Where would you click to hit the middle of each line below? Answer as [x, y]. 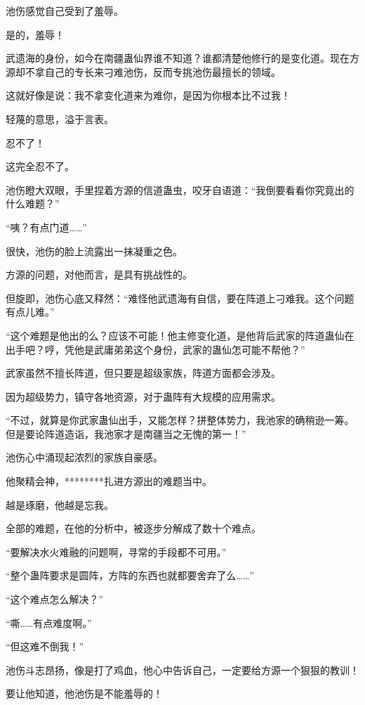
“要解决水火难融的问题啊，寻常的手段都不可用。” [116, 551]
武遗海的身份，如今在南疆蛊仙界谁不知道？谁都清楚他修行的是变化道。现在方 [182, 58]
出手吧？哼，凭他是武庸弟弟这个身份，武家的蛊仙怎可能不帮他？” [155, 349]
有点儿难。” [30, 312]
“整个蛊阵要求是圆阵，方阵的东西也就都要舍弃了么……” [130, 575]
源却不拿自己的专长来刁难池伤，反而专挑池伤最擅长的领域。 [143, 71]
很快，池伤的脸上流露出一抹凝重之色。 [94, 251]
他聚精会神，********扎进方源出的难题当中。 [109, 481]
